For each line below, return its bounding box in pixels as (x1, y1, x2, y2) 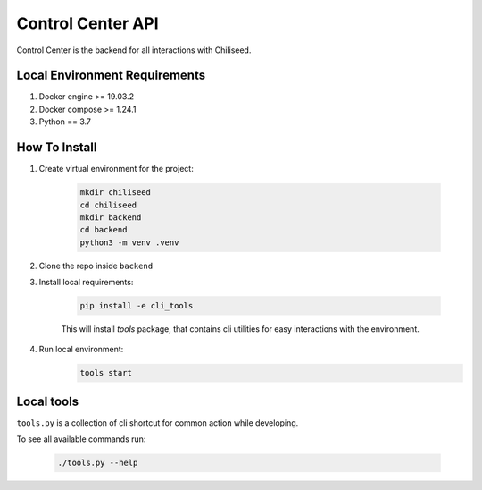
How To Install (16, 139, 97, 156)
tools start (79, 367, 133, 378)
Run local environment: (38, 344, 124, 355)
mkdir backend (79, 212, 142, 223)
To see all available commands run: (16, 434, 146, 444)
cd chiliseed (79, 199, 137, 210)
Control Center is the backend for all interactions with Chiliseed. (16, 45, 252, 55)
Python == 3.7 (38, 116, 92, 127)
